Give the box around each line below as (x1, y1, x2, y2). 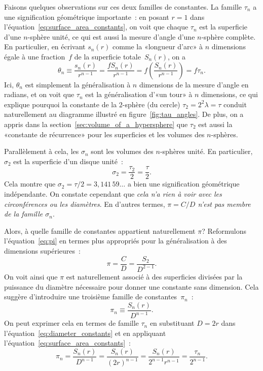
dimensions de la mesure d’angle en (139, 79, 249, 89)
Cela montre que (4, 178, 56, 189)
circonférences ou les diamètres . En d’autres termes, (4, 198, 165, 209)
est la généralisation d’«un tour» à (85, 89, 193, 100)
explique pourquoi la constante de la (4, 99, 117, 109)
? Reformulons (202, 225, 247, 236)
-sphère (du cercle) (122, 99, 180, 109)
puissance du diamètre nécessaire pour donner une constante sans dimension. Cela (4, 281, 259, 292)
